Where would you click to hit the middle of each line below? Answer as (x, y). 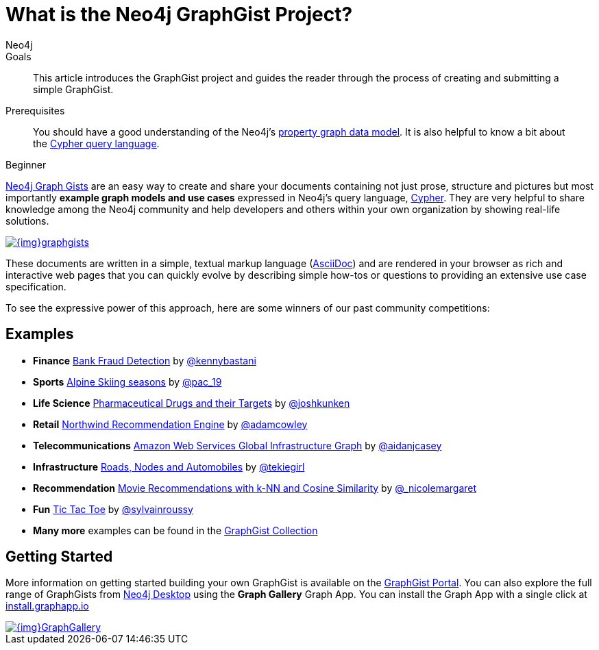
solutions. (27, 221)
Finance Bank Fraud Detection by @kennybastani (145, 360)
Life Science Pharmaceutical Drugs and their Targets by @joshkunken (192, 403)
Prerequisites (35, 110)
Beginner (26, 164)
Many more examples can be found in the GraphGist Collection (175, 530)
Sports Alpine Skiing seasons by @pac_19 (127, 382)
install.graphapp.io (47, 606)
